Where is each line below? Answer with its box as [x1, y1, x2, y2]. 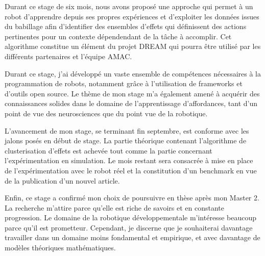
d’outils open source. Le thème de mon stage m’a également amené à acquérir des [5, 88, 260, 98]
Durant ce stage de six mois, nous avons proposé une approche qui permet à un [5, 1, 253, 11]
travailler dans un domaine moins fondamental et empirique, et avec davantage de [5, 232, 260, 243]
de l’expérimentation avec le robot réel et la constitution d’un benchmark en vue [5, 165, 257, 175]
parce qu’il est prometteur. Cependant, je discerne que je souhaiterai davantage [5, 222, 253, 233]
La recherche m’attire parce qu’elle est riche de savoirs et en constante [5, 202, 224, 213]
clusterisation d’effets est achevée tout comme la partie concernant [5, 145, 212, 156]
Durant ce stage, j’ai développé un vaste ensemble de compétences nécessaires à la [5, 68, 261, 79]
